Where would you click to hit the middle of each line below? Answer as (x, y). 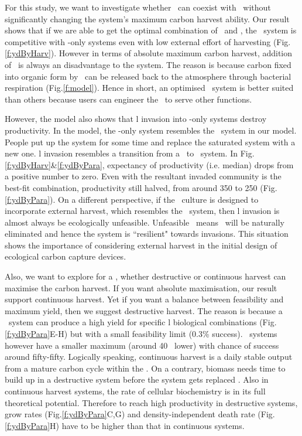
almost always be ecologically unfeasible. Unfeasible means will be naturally (145, 222)
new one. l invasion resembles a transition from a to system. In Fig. (130, 153)
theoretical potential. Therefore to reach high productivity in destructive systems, (151, 402)
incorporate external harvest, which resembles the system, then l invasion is (142, 211)
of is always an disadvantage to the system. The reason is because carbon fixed (148, 64)
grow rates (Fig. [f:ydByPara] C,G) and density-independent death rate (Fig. (140, 414)
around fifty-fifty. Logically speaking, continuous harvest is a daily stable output (149, 357)
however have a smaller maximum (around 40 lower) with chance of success (142, 345)
